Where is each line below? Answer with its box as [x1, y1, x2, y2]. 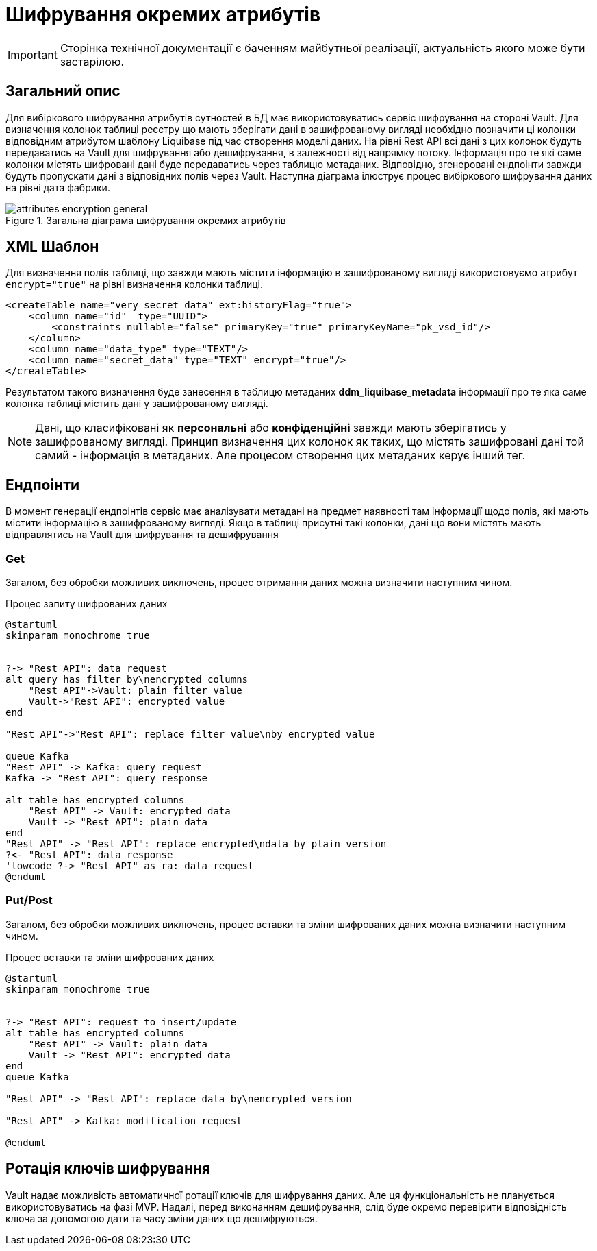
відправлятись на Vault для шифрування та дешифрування [5, 529, 279, 541]
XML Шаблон [5, 238, 99, 256]
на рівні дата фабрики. [5, 181, 110, 193]
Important [8, 47, 58, 62]
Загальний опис [5, 82, 120, 100]
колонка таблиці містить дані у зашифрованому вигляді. [5, 398, 268, 410]
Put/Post [5, 893, 53, 908]
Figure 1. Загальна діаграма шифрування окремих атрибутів [5, 214, 286, 226]
